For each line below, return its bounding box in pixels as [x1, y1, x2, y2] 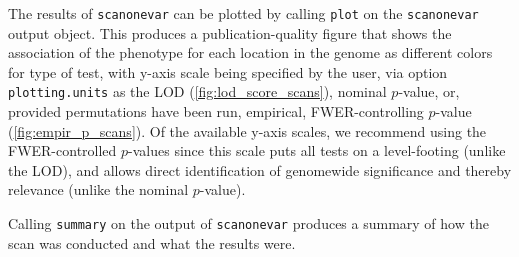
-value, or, [398, 81, 460, 102]
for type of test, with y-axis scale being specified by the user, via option [8, 61, 448, 82]
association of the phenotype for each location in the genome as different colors [8, 42, 493, 63]
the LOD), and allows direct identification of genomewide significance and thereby [8, 159, 512, 180]
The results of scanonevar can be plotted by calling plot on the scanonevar [8, 3, 479, 23]
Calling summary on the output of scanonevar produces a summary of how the [8, 213, 489, 234]
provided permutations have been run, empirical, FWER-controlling [8, 101, 424, 122]
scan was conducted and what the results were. [8, 232, 296, 253]
